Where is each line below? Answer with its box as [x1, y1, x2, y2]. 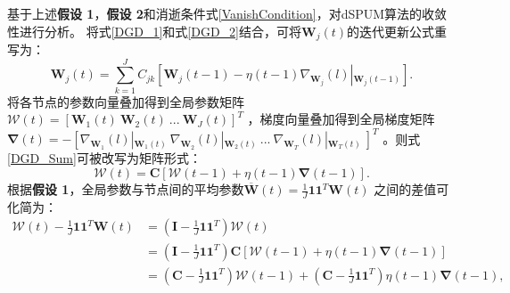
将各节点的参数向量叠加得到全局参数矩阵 [7, 92, 244, 110]
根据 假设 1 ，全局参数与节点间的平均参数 [7, 180, 244, 199]
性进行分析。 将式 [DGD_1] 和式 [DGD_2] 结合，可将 [7, 21, 302, 40]
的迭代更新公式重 [347, 21, 448, 40]
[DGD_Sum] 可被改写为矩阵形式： [7, 149, 202, 167]
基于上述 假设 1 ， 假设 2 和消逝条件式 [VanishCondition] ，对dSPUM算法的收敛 [7, 4, 448, 22]
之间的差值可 [374, 180, 449, 199]
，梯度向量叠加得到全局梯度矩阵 [247, 110, 435, 128]
